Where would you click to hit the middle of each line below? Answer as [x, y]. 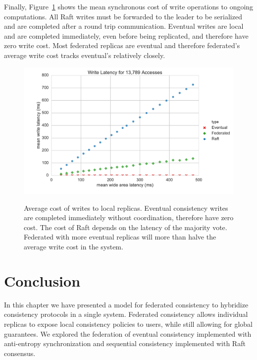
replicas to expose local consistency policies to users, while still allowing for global [128, 324]
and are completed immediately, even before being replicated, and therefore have [126, 35]
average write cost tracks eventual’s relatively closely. [85, 55]
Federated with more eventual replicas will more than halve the [120, 237]
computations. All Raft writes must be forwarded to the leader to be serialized [123, 16]
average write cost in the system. [74, 246]
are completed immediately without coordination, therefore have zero [129, 217]
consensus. [20, 353]
